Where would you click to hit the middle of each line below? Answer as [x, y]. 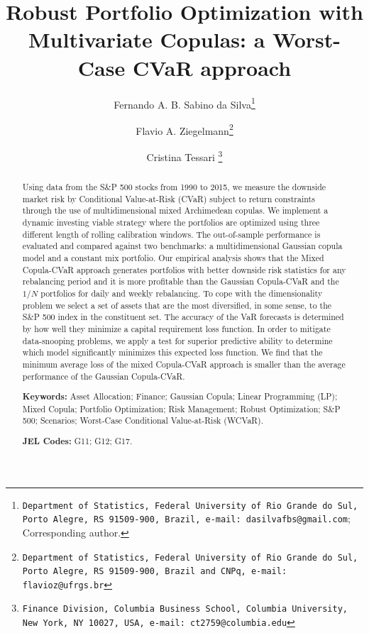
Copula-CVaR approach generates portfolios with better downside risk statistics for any [184, 269]
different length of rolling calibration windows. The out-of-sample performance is [171, 234]
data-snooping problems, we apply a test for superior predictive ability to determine [177, 340]
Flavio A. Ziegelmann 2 [184, 129]
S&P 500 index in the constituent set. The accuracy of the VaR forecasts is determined [183, 317]
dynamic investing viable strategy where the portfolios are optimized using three [171, 222]
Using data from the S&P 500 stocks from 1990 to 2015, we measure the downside [174, 187]
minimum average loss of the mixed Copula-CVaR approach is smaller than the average [184, 364]
